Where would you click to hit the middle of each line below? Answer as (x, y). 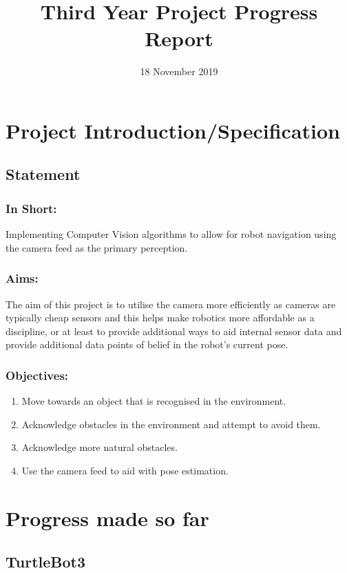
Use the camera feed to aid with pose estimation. (125, 470)
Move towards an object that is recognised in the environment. (154, 401)
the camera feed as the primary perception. (97, 247)
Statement (43, 174)
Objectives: (37, 375)
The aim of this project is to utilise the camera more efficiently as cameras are (171, 304)
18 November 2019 (179, 71)
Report (179, 38)
